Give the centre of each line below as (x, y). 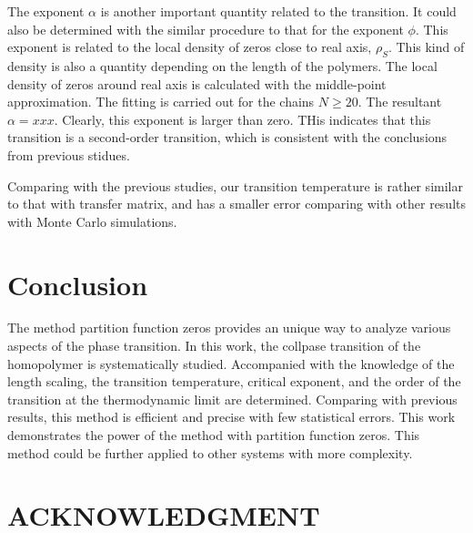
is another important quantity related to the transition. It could (278, 11)
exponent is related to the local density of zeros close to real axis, (190, 47)
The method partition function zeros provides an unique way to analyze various (229, 328)
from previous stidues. (69, 154)
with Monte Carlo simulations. (92, 221)
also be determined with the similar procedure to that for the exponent (206, 29)
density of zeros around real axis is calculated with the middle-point (197, 83)
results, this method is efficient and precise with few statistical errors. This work (231, 417)
